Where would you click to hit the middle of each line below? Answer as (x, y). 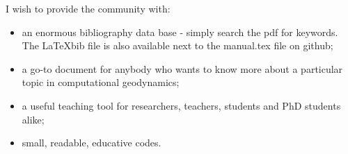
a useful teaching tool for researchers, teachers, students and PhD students (181, 105)
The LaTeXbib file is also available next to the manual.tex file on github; (177, 45)
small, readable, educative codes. (92, 143)
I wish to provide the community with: (88, 8)
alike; (33, 119)
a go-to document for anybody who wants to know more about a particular (182, 68)
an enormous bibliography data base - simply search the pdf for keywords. (180, 32)
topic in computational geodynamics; (101, 82)
